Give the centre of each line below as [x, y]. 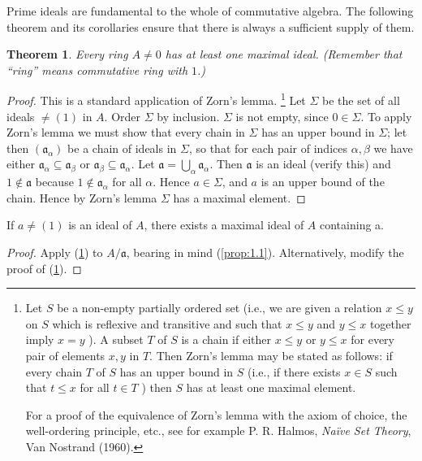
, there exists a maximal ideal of [224, 225]
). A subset [116, 339]
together [390, 323]
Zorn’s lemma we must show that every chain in [126, 132]
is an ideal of [100, 225]
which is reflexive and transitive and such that [167, 323]
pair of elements [65, 355]
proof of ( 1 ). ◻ [44, 268]
